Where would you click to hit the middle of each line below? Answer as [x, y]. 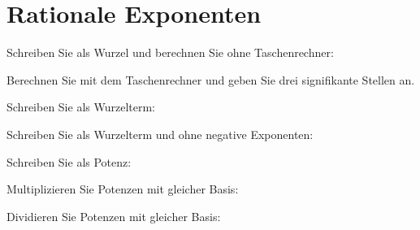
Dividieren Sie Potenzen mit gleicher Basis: [114, 216]
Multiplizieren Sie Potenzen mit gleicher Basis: [123, 189]
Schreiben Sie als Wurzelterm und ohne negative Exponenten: [160, 134]
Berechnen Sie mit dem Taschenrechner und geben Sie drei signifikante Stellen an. [211, 79]
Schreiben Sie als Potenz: [69, 161]
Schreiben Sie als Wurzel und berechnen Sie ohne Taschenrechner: [170, 52]
